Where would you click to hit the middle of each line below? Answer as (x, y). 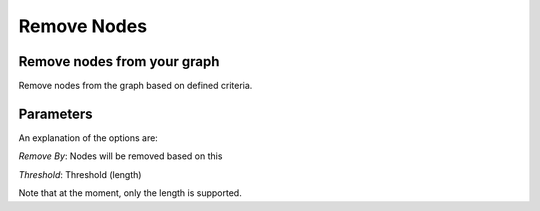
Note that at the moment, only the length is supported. (130, 193)
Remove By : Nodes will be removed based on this (120, 156)
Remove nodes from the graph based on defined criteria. (135, 86)
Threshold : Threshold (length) (80, 174)
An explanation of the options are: (88, 137)
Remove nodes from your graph (119, 61)
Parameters (55, 113)
